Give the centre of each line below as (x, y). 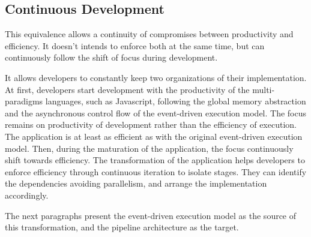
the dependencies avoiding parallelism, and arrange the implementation (136, 183)
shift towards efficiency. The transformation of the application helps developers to (155, 160)
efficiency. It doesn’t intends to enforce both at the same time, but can (135, 45)
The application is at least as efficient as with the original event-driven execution (154, 136)
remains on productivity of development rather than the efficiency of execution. (151, 124)
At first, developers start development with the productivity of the (127, 89)
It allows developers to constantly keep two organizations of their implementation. (156, 77)
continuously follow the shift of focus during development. (111, 57)
